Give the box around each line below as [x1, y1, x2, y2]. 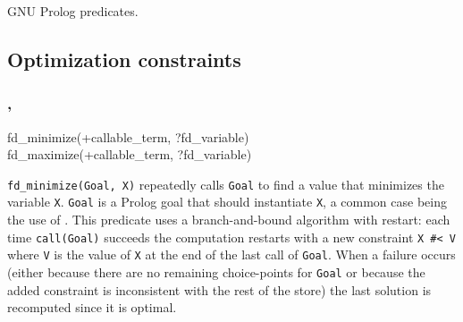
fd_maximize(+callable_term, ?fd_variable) [7, 145, 252, 164]
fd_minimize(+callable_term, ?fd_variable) [7, 127, 249, 146]
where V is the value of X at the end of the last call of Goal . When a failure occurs [7, 245, 456, 264]
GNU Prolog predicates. [7, 2, 139, 20]
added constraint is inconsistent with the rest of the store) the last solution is [7, 280, 432, 299]
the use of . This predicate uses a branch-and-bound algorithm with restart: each [7, 210, 450, 229]
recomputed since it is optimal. [7, 298, 177, 317]
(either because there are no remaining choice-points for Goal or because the [7, 263, 425, 281]
